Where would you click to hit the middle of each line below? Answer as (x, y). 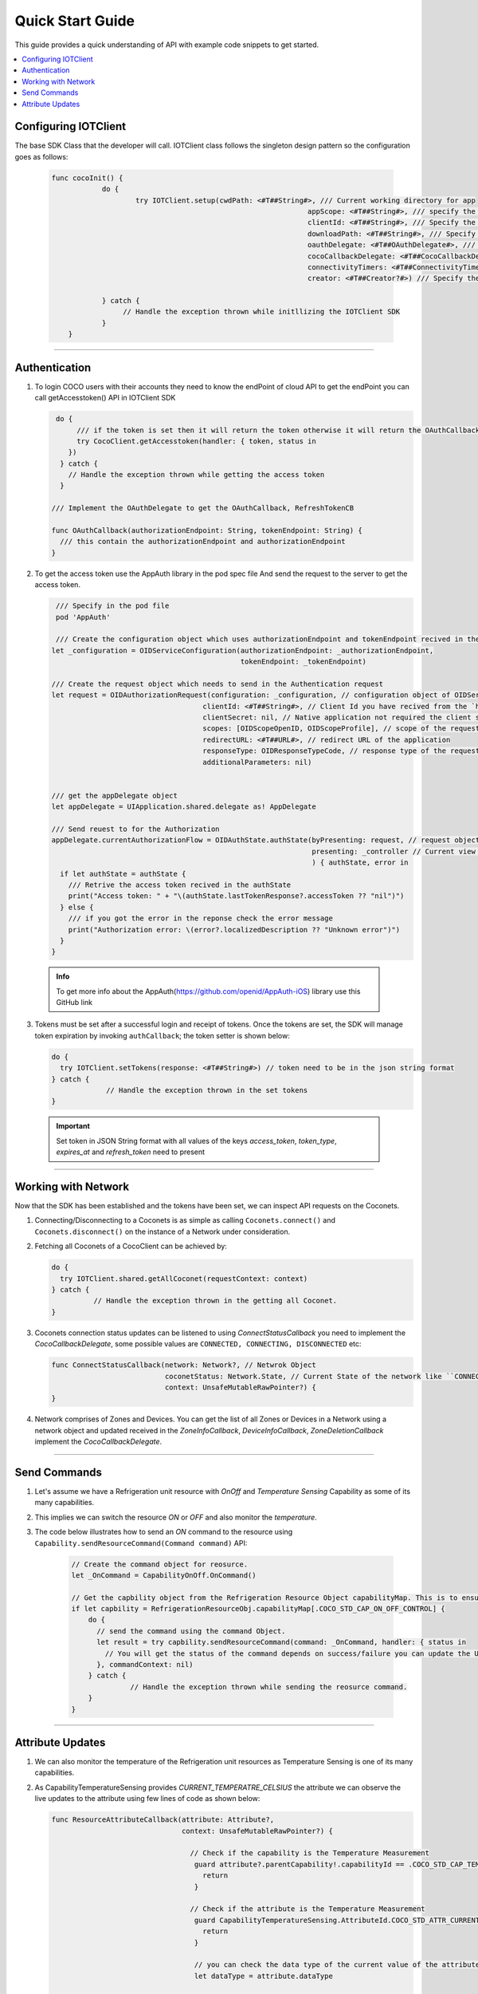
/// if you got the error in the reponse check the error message (201, 918)
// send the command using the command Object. (191, 1631)
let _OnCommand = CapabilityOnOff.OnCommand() (164, 1575)
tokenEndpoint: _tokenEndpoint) (303, 662)
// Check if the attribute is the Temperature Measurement (308, 1909)
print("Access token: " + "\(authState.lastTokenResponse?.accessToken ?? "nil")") (236, 896)
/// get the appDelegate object (115, 795)
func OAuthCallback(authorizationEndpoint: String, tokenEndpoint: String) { (207, 531)
